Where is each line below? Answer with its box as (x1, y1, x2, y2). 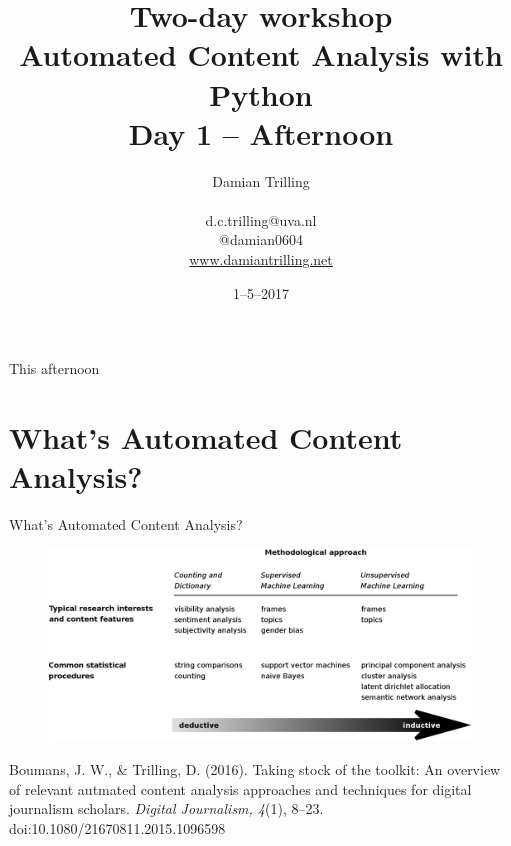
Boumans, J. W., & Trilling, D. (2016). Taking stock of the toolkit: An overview (9, 759, 501, 780)
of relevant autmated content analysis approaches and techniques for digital (9, 778, 472, 799)
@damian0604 (218, 229, 303, 250)
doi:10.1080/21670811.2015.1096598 (9, 818, 226, 839)
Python (209, 73, 313, 114)
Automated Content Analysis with (19, 34, 503, 75)
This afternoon (9, 358, 100, 379)
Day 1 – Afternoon (128, 112, 394, 153)
